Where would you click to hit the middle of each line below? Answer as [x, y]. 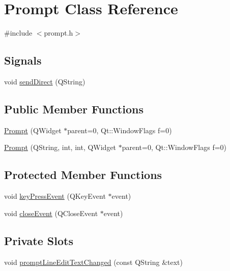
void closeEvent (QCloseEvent [51, 213]
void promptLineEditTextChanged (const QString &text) [94, 262]
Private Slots [39, 240]
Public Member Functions [74, 109]
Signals [23, 60]
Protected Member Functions [83, 175]
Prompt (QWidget [33, 130]
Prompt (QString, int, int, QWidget [60, 147]
